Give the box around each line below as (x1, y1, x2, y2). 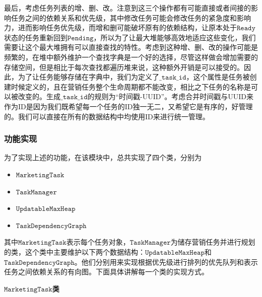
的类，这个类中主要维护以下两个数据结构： (4, 246, 145, 257)
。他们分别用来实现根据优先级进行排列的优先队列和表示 (74, 256, 258, 267)
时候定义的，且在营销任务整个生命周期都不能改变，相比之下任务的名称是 (11, 81, 251, 92)
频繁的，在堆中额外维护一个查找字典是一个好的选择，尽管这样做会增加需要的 (4, 51, 258, 62)
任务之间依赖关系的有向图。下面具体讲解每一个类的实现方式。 (4, 266, 209, 277)
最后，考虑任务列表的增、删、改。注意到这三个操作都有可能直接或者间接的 (4, 3, 251, 13)
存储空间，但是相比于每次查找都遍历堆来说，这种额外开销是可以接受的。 (4, 61, 244, 72)
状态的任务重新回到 (4, 32, 68, 42)
